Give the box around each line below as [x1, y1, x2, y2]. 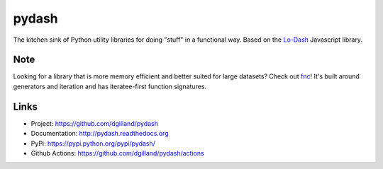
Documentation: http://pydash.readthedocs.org [30, 129, 170, 138]
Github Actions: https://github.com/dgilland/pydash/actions [30, 148, 205, 157]
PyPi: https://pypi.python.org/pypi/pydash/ [30, 139, 156, 148]
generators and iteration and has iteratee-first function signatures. [13, 82, 207, 91]
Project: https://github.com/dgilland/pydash [30, 119, 159, 127]
